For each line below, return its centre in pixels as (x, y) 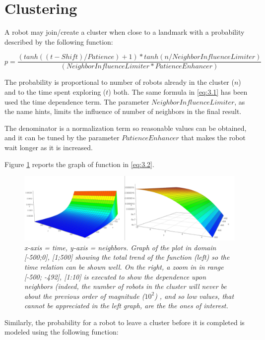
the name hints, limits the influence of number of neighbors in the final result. (123, 111)
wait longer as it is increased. (49, 147)
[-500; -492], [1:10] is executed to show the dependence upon (115, 276)
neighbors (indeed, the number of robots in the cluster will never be (126, 286)
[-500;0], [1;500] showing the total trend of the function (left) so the (127, 257)
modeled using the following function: (62, 332)
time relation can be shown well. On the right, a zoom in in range (124, 266)
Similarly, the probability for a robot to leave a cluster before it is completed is (125, 322)
